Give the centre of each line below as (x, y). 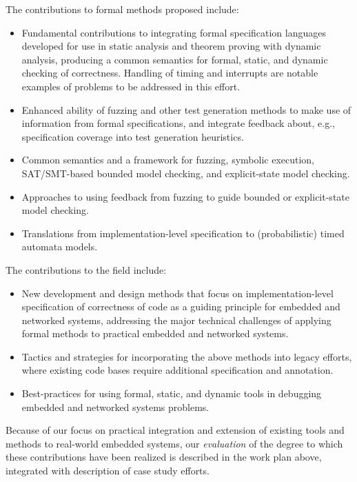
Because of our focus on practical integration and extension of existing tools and (175, 430)
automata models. (60, 247)
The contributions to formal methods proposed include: (122, 9)
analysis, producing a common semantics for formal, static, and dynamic (175, 59)
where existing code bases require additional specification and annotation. (177, 370)
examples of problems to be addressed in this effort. (131, 86)
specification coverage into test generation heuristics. (133, 136)
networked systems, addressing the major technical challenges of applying (176, 320)
